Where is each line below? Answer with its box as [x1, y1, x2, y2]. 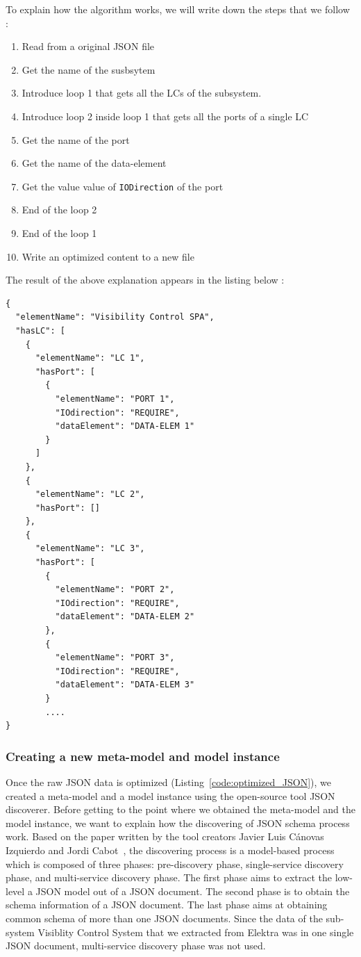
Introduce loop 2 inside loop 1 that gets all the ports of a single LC [22, 108, 309, 123]
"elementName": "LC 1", [35, 353, 145, 363]
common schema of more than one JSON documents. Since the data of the [6, 910, 323, 925]
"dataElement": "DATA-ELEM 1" [55, 421, 195, 432]
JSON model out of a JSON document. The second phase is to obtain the [35, 883, 350, 898]
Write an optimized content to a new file [22, 249, 194, 263]
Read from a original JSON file [22, 39, 155, 54]
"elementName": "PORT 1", [55, 393, 175, 404]
